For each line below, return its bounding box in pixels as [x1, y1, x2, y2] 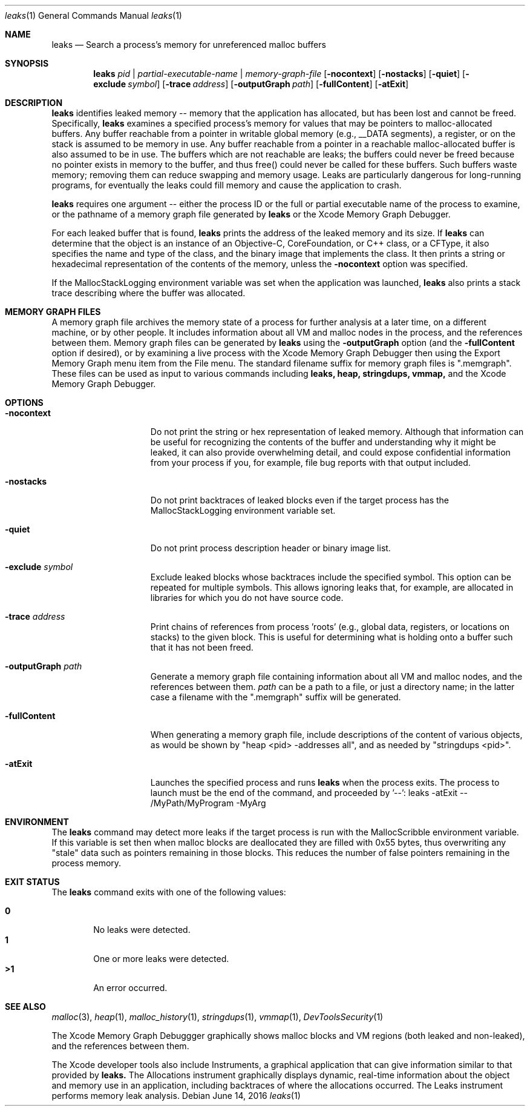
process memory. [51, 858, 122, 868]
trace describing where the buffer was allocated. [51, 288, 246, 298]
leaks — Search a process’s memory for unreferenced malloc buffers [51, 39, 326, 50]
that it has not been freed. [150, 642, 254, 652]
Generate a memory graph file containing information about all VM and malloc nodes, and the [150, 671, 523, 682]
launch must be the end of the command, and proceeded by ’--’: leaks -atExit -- [150, 788, 468, 798]
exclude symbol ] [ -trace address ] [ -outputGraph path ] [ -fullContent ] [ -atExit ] [93, 79, 409, 89]
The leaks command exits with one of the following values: [51, 887, 286, 897]
